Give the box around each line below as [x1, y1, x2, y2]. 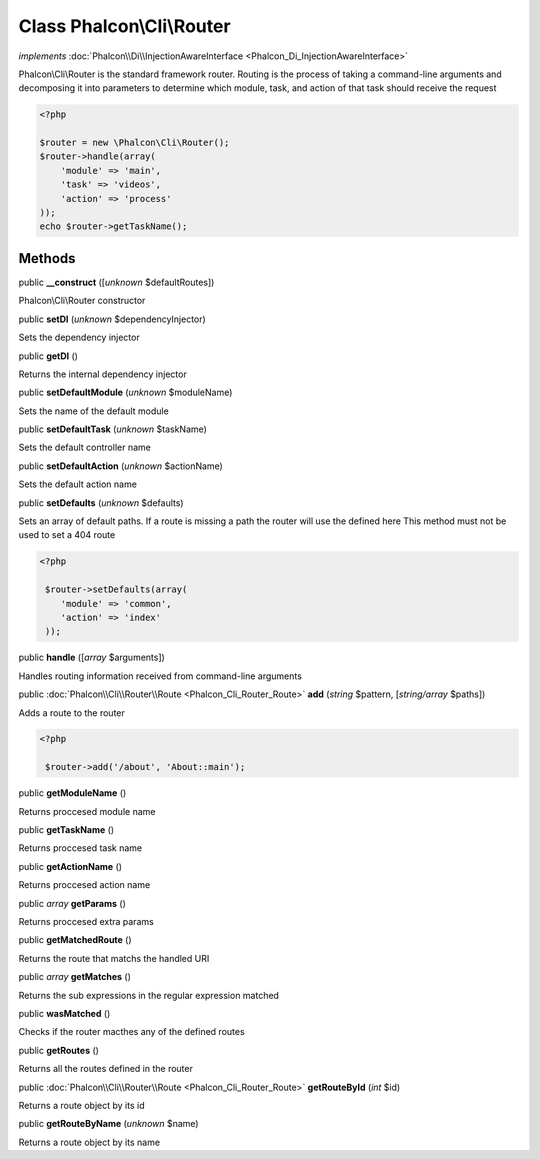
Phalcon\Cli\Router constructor [18, 295, 146, 307]
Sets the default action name [18, 478, 137, 490]
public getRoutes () [18, 1044, 100, 1056]
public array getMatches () [18, 971, 132, 983]
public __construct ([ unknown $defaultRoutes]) [18, 276, 215, 288]
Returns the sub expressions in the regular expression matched [18, 989, 280, 1001]
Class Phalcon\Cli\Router [18, 15, 231, 37]
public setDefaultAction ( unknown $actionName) [18, 460, 224, 472]
